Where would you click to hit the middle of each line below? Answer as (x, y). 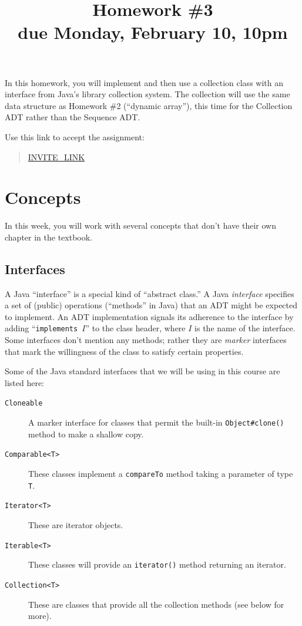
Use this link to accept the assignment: (75, 136)
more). (40, 616)
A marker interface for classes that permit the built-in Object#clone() (156, 422)
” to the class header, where (135, 328)
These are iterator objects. (76, 524)
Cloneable (24, 403)
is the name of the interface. (245, 328)
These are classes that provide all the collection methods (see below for (156, 604)
